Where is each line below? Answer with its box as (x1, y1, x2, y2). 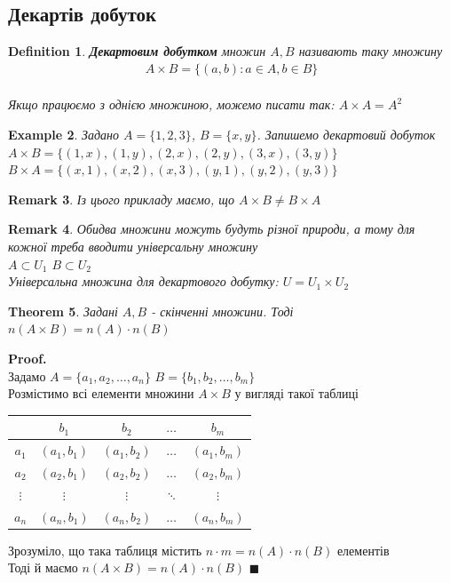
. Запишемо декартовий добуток (257, 125, 436, 144)
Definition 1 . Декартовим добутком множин (8, 42, 266, 60)
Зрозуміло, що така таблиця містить (8, 540, 202, 559)
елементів (336, 540, 390, 559)
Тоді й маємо (8, 558, 78, 577)
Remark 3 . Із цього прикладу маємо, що (8, 189, 235, 208)
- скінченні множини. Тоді (151, 301, 294, 320)
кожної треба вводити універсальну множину (8, 236, 258, 255)
